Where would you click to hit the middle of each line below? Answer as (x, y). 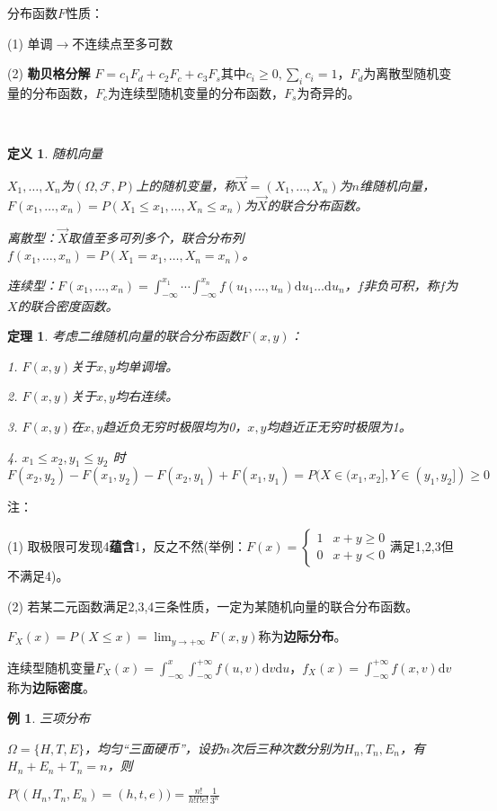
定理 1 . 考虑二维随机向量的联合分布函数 (124, 336)
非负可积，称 (401, 285)
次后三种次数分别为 (287, 748)
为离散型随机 (401, 73)
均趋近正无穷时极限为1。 (339, 426)
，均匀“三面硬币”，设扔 (154, 748)
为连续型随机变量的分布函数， (196, 92)
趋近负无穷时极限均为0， (175, 426)
